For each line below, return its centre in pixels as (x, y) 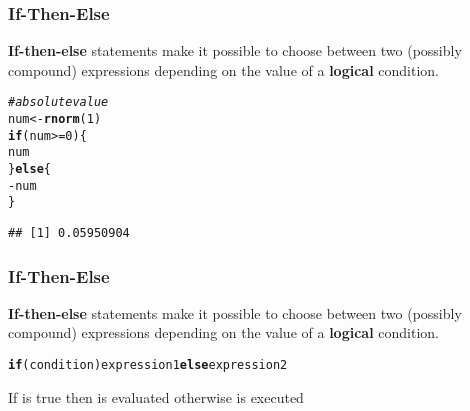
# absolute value (58, 102)
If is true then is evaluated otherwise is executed (156, 396)
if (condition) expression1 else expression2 (148, 365)
